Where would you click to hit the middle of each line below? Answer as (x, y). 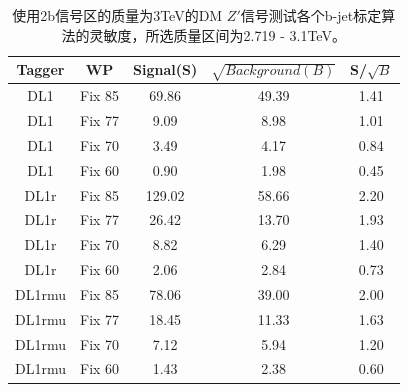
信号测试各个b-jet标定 (311, 15)
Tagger (40, 69)
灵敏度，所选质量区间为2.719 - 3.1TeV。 (217, 34)
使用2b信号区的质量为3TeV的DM (117, 15)
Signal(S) (165, 69)
